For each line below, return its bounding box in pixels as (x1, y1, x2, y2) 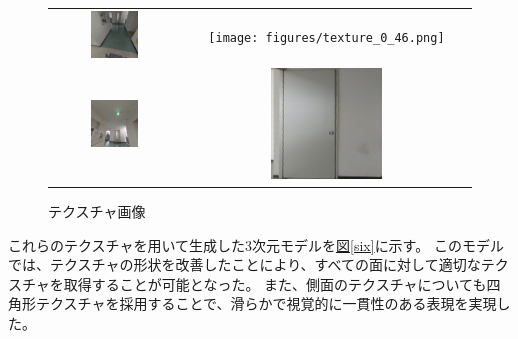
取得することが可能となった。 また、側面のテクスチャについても (63, 273, 487, 294)
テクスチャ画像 (48, 201, 146, 222)
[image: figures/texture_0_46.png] (208, 31, 445, 45)
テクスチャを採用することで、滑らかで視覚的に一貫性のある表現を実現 (35, 293, 497, 314)
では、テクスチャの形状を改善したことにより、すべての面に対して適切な (8, 254, 481, 275)
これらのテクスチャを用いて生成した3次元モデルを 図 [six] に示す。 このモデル (8, 234, 504, 255)
